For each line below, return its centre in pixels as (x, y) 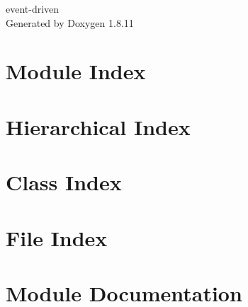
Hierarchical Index (98, 126)
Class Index (64, 182)
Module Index (76, 71)
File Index (57, 237)
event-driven (33, 8)
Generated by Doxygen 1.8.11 (70, 22)
